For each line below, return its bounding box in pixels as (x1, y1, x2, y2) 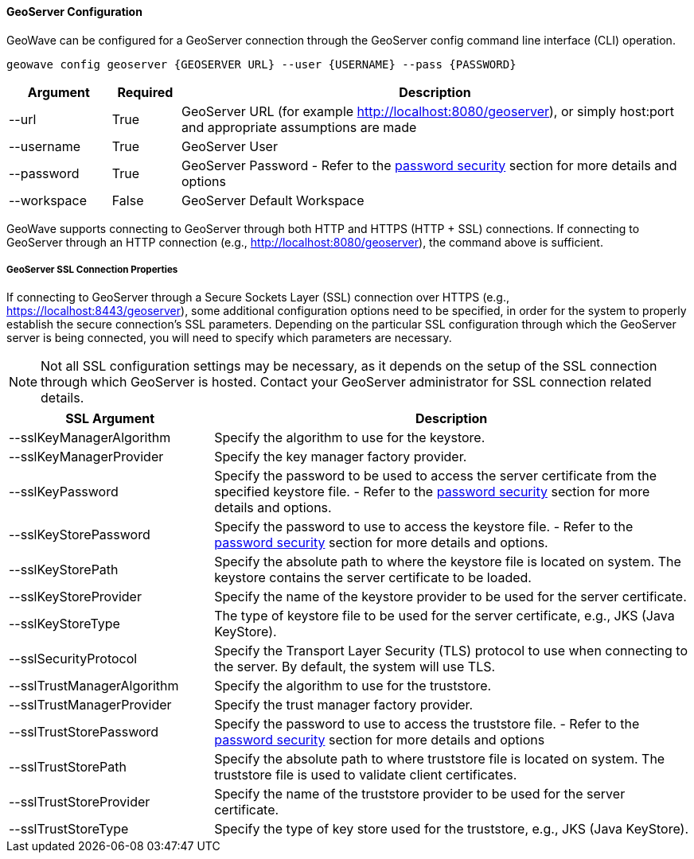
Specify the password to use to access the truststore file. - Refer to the (214, 716, 640, 733)
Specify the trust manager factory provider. (214, 697, 474, 713)
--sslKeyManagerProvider (9, 449, 164, 465)
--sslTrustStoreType (9, 821, 129, 838)
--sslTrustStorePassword (9, 724, 159, 740)
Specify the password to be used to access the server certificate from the (214, 468, 657, 484)
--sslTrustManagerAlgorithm (9, 678, 179, 694)
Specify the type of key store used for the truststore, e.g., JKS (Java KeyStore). (214, 821, 689, 838)
